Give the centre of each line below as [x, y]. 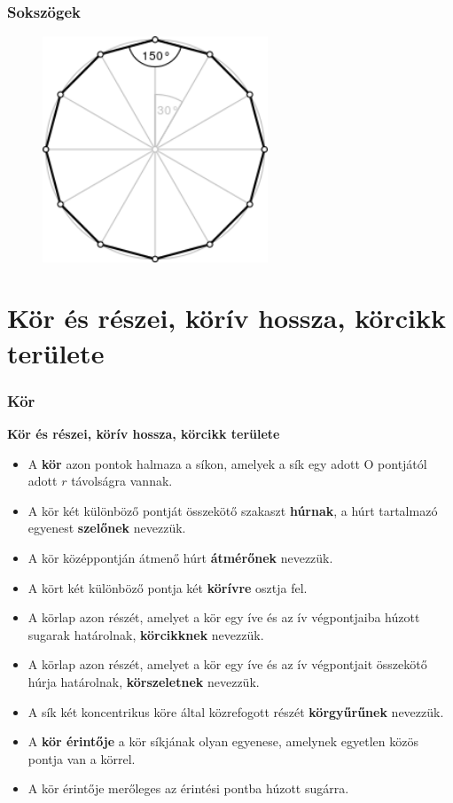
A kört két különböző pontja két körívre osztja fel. [168, 587]
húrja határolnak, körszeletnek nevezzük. [144, 681]
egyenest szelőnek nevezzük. [107, 528]
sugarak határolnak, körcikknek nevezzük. [146, 634]
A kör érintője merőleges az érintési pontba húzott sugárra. [188, 788]
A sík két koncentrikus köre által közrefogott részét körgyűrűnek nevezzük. [236, 711]
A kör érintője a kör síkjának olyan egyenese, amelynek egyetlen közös [223, 741]
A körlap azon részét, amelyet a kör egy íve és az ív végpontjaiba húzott [224, 617]
